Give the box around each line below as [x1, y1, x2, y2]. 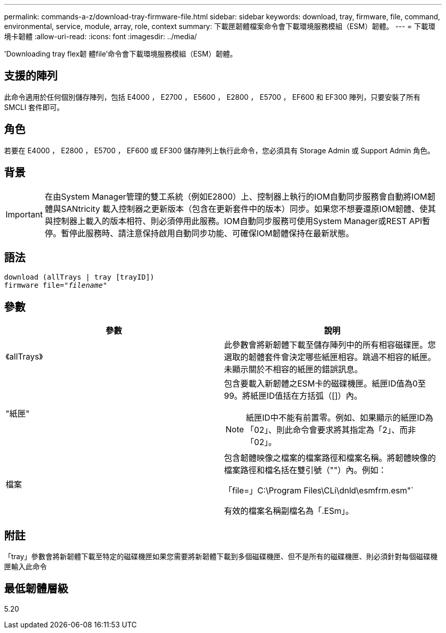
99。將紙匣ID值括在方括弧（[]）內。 [224, 391, 363, 401]
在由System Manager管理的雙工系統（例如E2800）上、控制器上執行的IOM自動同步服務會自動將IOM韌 [44, 191, 436, 202]
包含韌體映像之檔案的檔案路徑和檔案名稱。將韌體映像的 [224, 453, 436, 463]
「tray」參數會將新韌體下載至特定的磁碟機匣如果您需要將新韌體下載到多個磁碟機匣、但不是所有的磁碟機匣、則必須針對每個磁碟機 [4, 552, 438, 561]
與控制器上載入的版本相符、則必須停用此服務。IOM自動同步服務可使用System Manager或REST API [44, 215, 423, 226]
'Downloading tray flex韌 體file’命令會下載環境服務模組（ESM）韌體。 [4, 49, 237, 58]
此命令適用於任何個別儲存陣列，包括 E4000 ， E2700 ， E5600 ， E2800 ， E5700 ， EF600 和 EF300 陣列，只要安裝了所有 [4, 92, 421, 101]
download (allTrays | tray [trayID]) [4, 273, 155, 282]
